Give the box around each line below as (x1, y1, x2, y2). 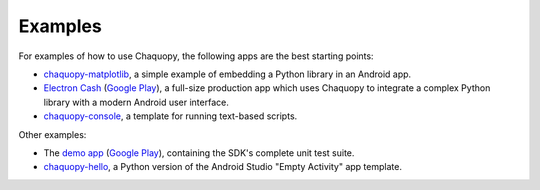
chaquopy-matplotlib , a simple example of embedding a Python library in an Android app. (43, 68, 412, 80)
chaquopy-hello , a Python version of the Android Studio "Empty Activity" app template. (43, 161, 402, 173)
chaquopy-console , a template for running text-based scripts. (43, 110, 298, 122)
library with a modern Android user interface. (43, 96, 229, 108)
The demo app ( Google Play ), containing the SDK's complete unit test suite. (43, 146, 355, 159)
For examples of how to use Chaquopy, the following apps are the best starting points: (18, 50, 374, 62)
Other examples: (18, 128, 87, 140)
